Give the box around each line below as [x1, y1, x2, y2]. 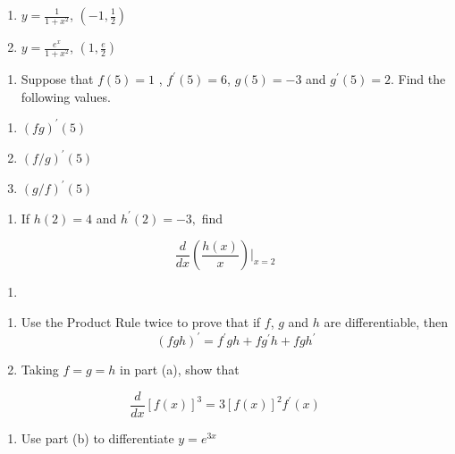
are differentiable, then [324, 312, 449, 331]
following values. [21, 87, 111, 105]
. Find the [390, 70, 446, 88]
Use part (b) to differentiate [21, 428, 174, 447]
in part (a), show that [120, 360, 240, 379]
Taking [21, 360, 59, 379]
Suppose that [21, 70, 94, 88]
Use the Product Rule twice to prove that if [21, 312, 261, 331]
